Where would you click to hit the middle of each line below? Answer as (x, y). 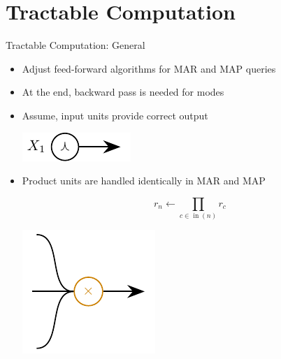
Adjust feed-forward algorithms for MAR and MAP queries (149, 68)
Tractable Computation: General (75, 45)
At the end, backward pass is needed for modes (123, 92)
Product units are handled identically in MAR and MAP (144, 181)
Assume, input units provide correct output (115, 115)
